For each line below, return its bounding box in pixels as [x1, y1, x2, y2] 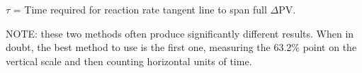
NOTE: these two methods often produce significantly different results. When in [6, 26, 354, 40]
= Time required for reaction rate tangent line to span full [13, 2, 267, 16]
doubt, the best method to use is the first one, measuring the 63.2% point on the [6, 40, 357, 55]
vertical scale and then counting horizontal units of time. [6, 53, 252, 68]
